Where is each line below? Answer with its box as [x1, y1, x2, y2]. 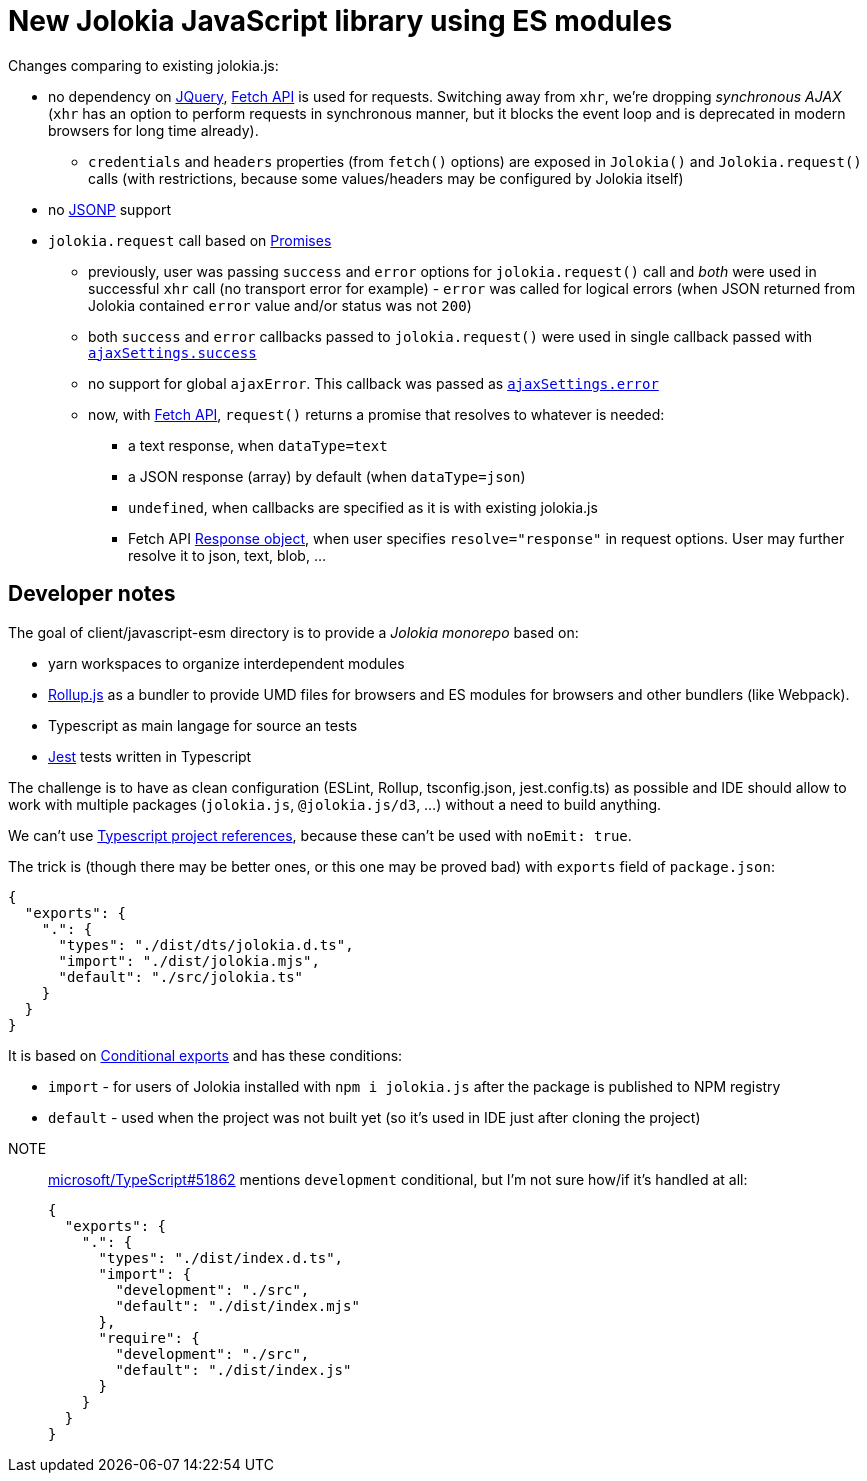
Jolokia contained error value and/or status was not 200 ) [88, 296, 472, 314]
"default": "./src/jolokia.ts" [58, 968, 304, 985]
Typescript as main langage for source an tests [48, 716, 358, 734]
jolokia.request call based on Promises [48, 231, 332, 249]
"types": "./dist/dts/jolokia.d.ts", [58, 936, 354, 953]
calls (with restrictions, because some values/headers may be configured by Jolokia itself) [88, 169, 684, 187]
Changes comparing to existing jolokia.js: [8, 56, 279, 74]
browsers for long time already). [48, 121, 259, 139]
